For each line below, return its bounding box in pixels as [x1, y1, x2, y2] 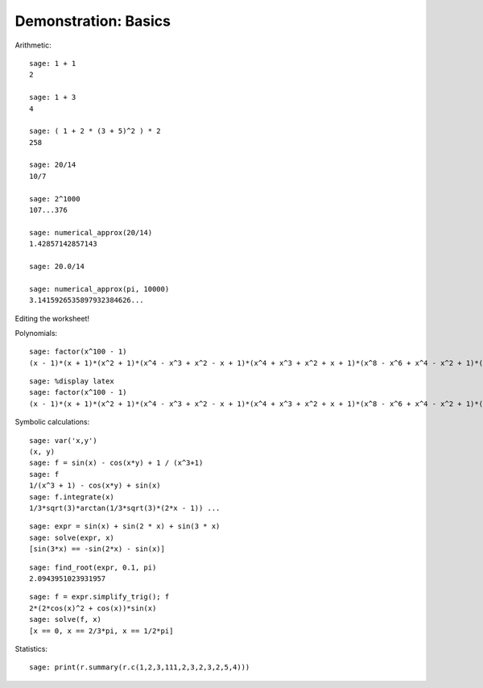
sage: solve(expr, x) [29, 533, 114, 542]
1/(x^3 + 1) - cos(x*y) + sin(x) [29, 481, 161, 491]
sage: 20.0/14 [29, 262, 85, 271]
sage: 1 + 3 [29, 93, 76, 102]
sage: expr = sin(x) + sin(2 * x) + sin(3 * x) [29, 522, 221, 531]
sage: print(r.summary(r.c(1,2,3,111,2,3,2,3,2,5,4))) [29, 663, 250, 672]
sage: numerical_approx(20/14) [29, 228, 153, 237]
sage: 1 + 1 [29, 59, 76, 68]
